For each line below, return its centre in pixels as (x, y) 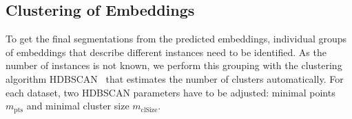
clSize (149, 110)
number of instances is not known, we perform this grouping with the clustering (174, 65)
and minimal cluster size (78, 106)
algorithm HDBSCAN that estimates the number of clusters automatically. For (175, 78)
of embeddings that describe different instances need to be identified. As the (166, 52)
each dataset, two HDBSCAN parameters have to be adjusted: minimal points (170, 92)
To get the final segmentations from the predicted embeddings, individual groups (176, 39)
